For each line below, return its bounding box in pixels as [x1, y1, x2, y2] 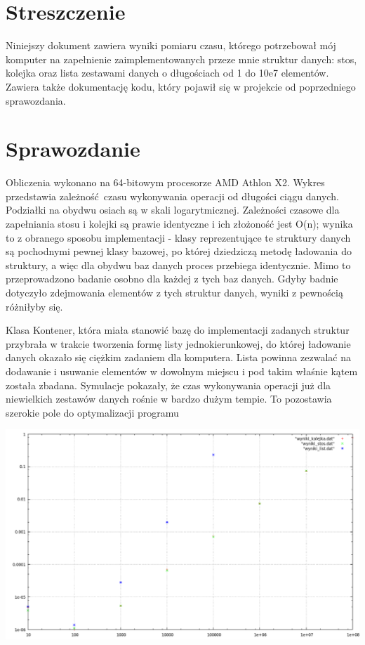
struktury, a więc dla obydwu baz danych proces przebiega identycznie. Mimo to [6, 257, 351, 272]
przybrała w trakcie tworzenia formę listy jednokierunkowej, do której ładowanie [6, 336, 351, 351]
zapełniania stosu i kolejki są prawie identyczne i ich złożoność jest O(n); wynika [6, 216, 353, 230]
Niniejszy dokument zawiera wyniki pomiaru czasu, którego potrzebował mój [6, 38, 336, 53]
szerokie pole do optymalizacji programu [6, 405, 179, 419]
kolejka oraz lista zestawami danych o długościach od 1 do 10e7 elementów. [6, 65, 329, 80]
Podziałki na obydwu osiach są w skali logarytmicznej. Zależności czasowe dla [6, 202, 340, 217]
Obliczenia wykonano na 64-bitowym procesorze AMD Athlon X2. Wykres [6, 175, 325, 190]
